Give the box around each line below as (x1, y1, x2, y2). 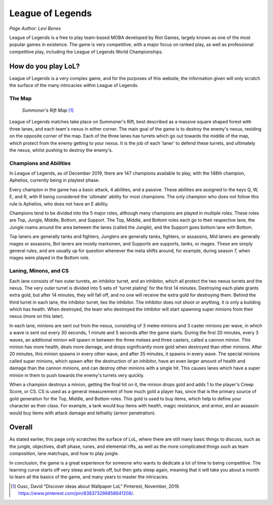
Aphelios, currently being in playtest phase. (9, 177, 100, 183)
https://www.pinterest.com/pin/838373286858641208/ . (18, 490, 134, 496)
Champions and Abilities (9, 159, 71, 166)
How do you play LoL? (9, 62, 80, 70)
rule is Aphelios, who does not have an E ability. (9, 200, 109, 207)
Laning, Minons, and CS (9, 267, 69, 274)
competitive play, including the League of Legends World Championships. (9, 49, 163, 55)
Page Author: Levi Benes (9, 25, 61, 31)
